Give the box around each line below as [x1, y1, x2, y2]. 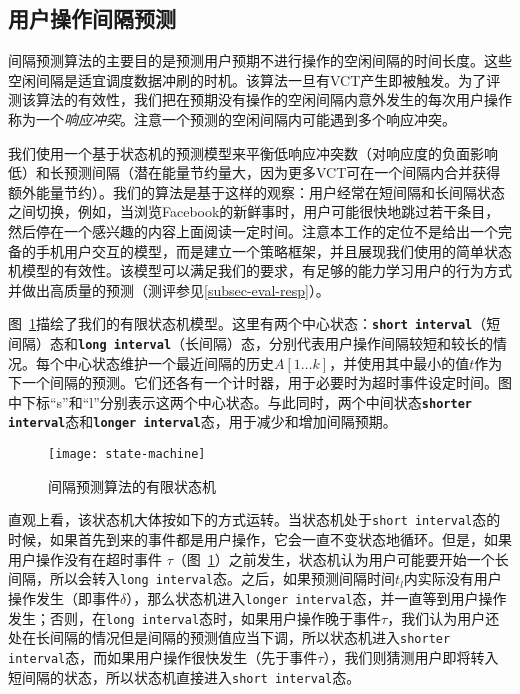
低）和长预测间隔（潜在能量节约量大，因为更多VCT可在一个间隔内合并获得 [8, 162, 501, 183]
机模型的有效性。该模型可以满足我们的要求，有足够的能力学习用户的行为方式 [8, 260, 512, 281]
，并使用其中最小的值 [329, 352, 470, 373]
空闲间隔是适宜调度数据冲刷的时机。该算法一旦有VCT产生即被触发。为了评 [8, 69, 501, 90]
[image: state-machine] [48, 447, 206, 462]
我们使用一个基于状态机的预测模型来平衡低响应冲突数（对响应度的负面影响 [8, 142, 498, 163]
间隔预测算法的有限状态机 [48, 475, 216, 496]
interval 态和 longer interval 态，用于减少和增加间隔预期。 [8, 411, 397, 432]
